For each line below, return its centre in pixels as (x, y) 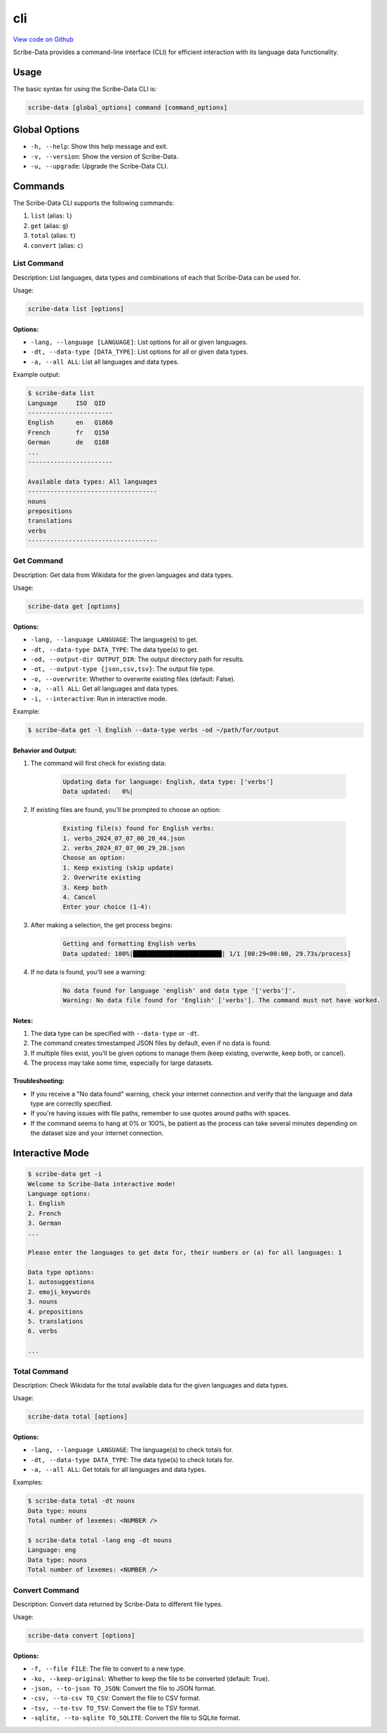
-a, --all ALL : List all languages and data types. (105, 361)
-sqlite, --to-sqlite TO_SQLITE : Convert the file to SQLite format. (136, 1718)
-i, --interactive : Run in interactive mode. (99, 698)
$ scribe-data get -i (65, 1174)
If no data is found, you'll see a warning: (88, 971)
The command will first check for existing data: (98, 763)
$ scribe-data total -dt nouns (82, 1501)
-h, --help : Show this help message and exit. (99, 147)
